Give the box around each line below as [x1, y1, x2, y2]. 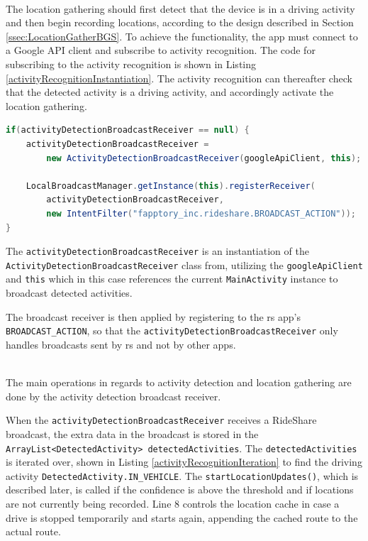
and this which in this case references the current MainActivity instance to [6, 271, 338, 286]
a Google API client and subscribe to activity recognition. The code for [6, 43, 316, 58]
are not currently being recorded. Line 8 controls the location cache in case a [6, 496, 340, 511]
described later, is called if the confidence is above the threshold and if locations [6, 482, 354, 497]
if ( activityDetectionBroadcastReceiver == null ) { [6, 125, 250, 136]
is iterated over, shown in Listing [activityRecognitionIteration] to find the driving [6, 454, 362, 469]
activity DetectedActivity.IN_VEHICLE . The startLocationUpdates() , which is [6, 468, 359, 483]
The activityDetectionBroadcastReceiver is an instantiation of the [6, 244, 309, 258]
